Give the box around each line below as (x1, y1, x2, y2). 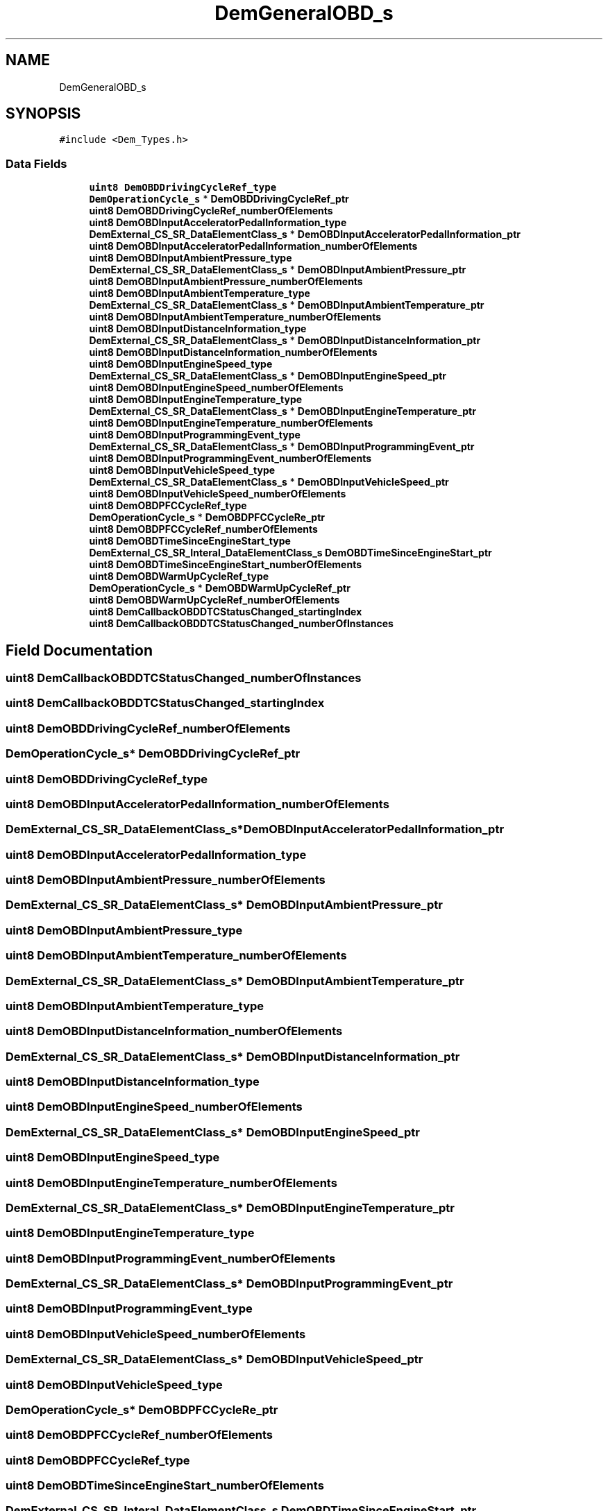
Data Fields (6, 156, 67, 171)
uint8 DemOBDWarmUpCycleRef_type (89, 570, 269, 583)
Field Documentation (6, 641, 153, 659)
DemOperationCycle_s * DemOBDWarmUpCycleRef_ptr (89, 582, 351, 595)
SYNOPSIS (6, 105, 81, 123)
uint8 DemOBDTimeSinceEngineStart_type (89, 535, 291, 547)
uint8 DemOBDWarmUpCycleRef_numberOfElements (89, 594, 340, 606)
